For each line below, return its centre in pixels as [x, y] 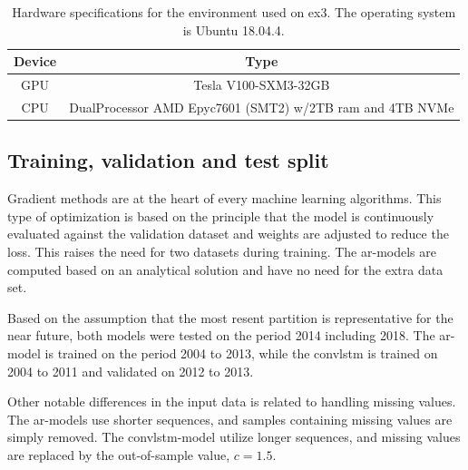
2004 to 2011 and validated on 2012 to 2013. [131, 371]
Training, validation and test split [168, 160]
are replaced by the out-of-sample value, [119, 454]
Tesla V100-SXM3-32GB [262, 85]
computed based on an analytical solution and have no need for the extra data [225, 269]
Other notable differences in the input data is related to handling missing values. [232, 401]
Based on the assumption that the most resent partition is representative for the [230, 317]
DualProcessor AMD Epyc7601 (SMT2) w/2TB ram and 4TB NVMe [262, 107]
